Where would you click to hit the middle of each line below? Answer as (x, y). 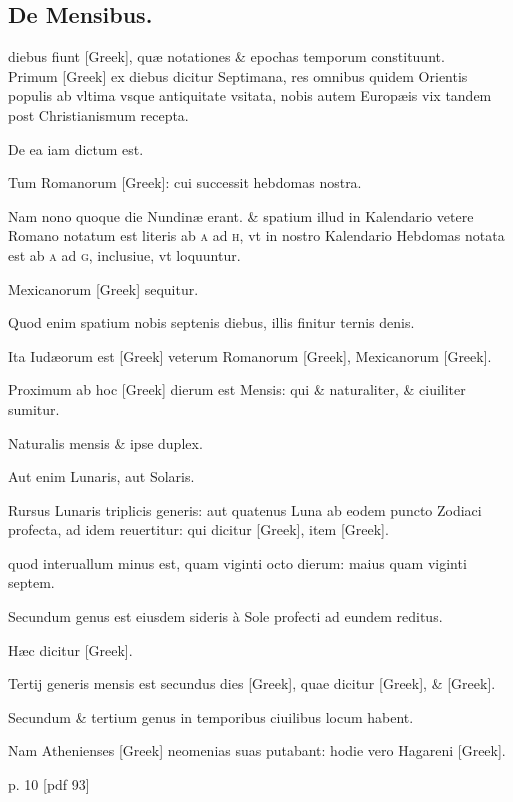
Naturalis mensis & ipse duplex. (105, 442)
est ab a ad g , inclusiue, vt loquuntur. (124, 254)
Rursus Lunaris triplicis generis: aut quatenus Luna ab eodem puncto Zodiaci (245, 509)
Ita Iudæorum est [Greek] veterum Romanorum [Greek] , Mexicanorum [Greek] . (250, 355)
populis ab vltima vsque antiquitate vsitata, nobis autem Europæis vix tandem (250, 95)
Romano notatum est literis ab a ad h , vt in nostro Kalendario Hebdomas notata (256, 235)
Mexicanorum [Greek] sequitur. (103, 288)
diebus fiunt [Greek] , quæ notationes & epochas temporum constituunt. (226, 56)
